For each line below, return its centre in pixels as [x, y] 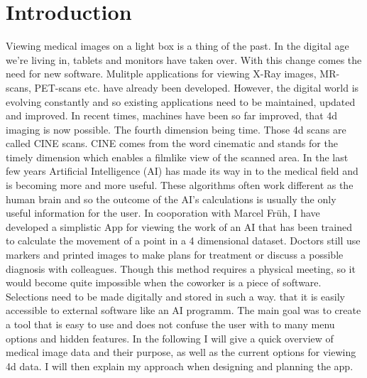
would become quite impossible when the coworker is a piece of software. [164, 282]
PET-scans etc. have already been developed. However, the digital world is [197, 87]
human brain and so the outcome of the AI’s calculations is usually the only [171, 199]
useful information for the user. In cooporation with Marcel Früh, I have [163, 213]
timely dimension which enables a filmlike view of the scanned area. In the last [177, 157]
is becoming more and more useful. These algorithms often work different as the [180, 185]
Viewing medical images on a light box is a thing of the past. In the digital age [177, 46]
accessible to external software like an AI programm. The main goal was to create [183, 310]
